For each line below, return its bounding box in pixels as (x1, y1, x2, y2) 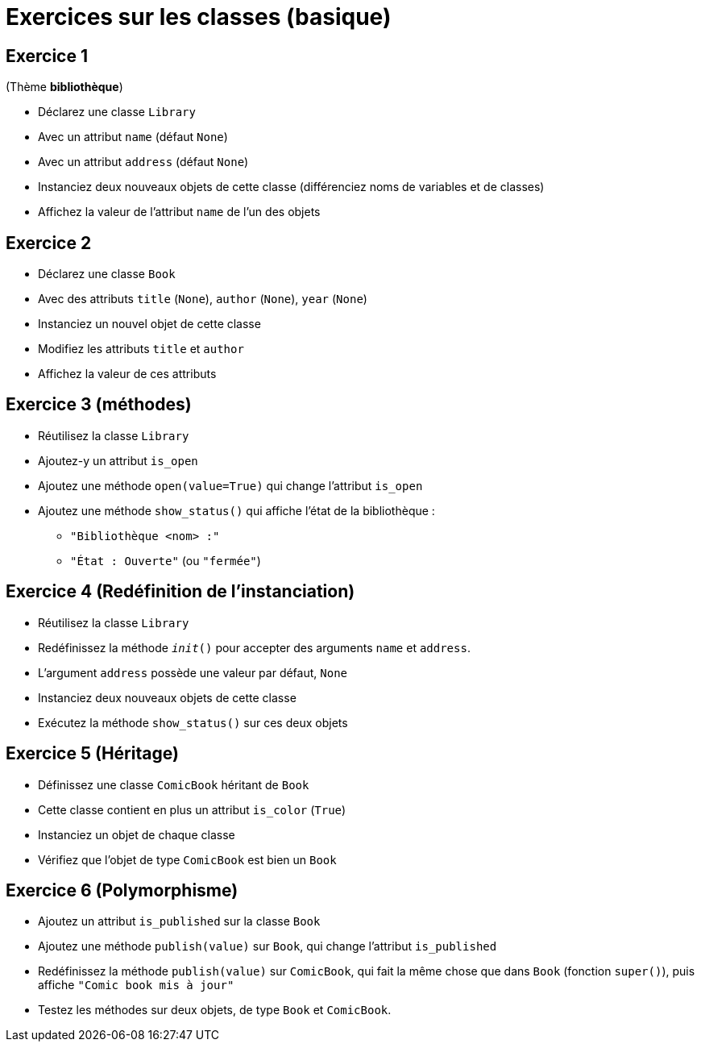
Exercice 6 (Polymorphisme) (6, 880, 239, 900)
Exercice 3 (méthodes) (6, 394, 192, 415)
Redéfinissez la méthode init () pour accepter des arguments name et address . (38, 640, 471, 655)
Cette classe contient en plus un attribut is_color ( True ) (38, 802, 346, 817)
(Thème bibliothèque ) (6, 80, 123, 94)
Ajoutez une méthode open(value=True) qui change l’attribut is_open (38, 478, 423, 493)
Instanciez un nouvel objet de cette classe (38, 317, 261, 331)
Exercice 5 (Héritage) (6, 743, 179, 764)
